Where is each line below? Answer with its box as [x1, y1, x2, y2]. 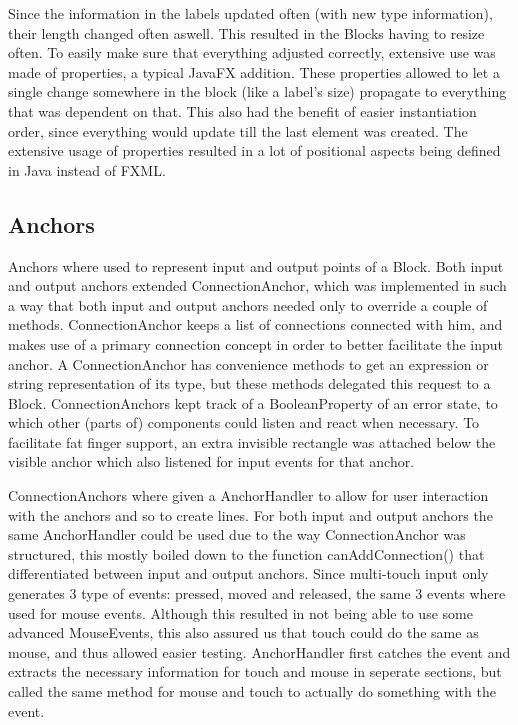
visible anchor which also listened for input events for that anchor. [8, 451, 415, 472]
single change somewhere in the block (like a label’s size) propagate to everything [8, 81, 507, 102]
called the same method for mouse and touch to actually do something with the [8, 681, 496, 702]
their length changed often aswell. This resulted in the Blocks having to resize [8, 22, 485, 43]
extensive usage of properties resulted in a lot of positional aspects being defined [8, 140, 501, 161]
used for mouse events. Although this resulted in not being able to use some [8, 602, 473, 623]
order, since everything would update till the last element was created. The [8, 120, 468, 141]
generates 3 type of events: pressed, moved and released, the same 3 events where [8, 583, 506, 604]
